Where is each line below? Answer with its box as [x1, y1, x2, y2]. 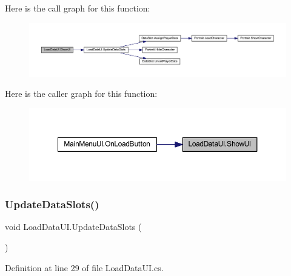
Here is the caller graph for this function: [5, 87, 158, 100]
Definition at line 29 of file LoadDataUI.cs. [5, 261, 164, 274]
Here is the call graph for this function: [5, 2, 150, 14]
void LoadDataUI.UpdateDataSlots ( [5, 220, 142, 233]
